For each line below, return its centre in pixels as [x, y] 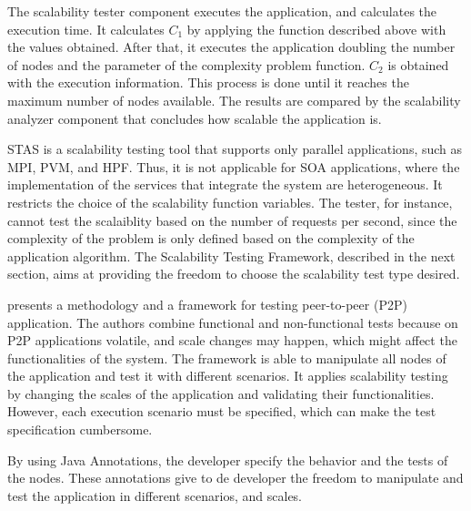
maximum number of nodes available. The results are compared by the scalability [234, 100]
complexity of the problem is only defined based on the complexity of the [211, 238]
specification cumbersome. [80, 429]
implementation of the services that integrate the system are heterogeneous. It [225, 184]
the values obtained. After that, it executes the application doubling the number [231, 47]
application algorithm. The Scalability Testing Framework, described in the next [231, 255]
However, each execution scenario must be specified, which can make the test [222, 411]
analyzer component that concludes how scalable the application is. [195, 118]
